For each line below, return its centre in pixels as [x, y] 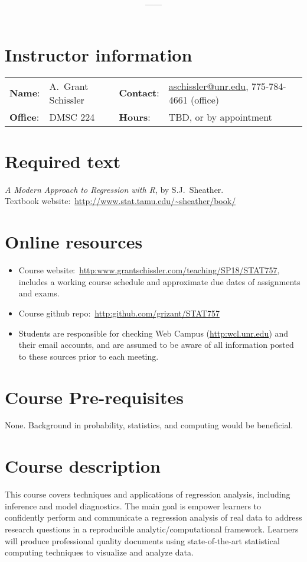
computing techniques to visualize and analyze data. [99, 552]
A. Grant [69, 86]
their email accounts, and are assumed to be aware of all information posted [156, 345]
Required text [63, 161]
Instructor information [99, 54]
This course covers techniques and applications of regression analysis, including [148, 494]
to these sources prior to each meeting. [89, 356]
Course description [83, 466]
